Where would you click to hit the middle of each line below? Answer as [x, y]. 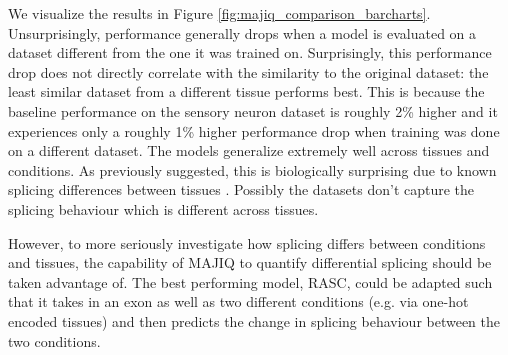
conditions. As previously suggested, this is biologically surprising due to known [252, 169]
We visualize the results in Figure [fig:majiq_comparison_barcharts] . [219, 13]
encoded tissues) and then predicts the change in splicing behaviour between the [254, 320]
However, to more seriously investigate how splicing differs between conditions [247, 242]
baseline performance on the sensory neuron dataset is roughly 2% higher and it [253, 110]
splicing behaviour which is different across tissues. [163, 208]
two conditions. [54, 340]
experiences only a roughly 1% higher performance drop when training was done [254, 130]
